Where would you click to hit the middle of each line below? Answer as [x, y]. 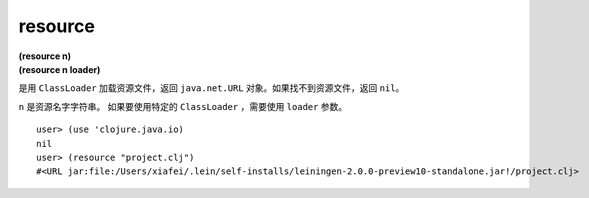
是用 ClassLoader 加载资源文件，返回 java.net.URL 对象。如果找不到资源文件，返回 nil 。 [211, 88]
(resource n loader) [59, 69]
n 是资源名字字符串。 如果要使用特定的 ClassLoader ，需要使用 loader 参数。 [183, 106]
